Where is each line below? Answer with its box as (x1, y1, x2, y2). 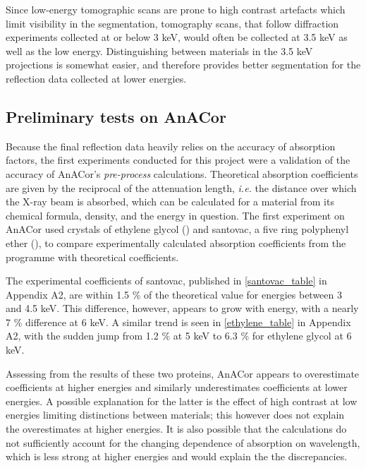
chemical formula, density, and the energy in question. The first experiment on (6, 208, 345, 222)
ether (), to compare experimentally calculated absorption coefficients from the (6, 235, 346, 250)
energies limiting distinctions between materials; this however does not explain (6, 407, 345, 422)
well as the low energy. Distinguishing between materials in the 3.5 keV (6, 43, 313, 58)
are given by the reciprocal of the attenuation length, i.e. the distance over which (6, 180, 357, 195)
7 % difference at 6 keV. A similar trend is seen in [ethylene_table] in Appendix (6, 314, 351, 329)
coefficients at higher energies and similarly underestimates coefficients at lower (6, 380, 348, 395)
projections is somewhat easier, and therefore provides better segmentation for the (6, 57, 361, 72)
